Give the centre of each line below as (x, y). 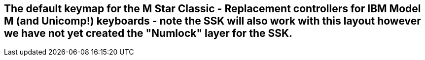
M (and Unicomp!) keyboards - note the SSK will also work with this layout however (212, 21)
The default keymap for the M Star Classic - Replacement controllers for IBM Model (212, 9)
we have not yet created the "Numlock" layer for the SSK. (148, 33)
